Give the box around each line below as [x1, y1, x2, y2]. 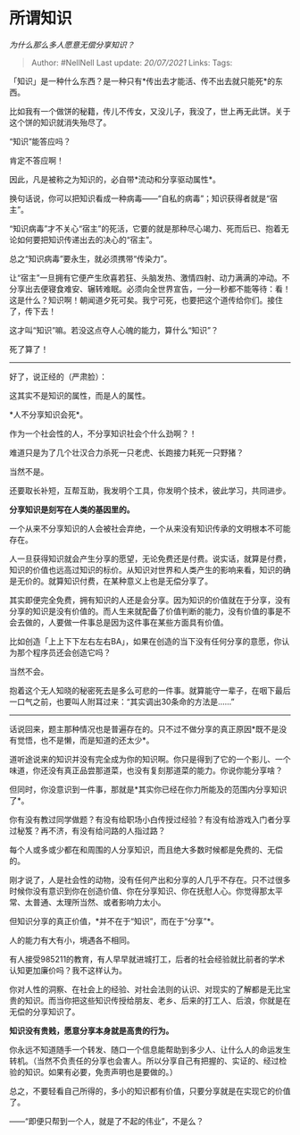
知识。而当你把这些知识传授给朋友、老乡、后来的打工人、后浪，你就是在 [24, 995, 291, 1005]
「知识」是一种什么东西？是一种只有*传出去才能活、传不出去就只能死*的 [9, 75, 276, 86]
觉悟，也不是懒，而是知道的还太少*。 [16, 735, 154, 745]
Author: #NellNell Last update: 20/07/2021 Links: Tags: [30, 57, 233, 68]
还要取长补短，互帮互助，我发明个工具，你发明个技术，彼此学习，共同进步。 [9, 484, 291, 496]
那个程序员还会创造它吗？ [16, 647, 112, 658]
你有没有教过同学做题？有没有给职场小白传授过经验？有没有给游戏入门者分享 [9, 814, 291, 825]
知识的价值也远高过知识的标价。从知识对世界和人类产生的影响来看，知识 [9, 564, 275, 575]
